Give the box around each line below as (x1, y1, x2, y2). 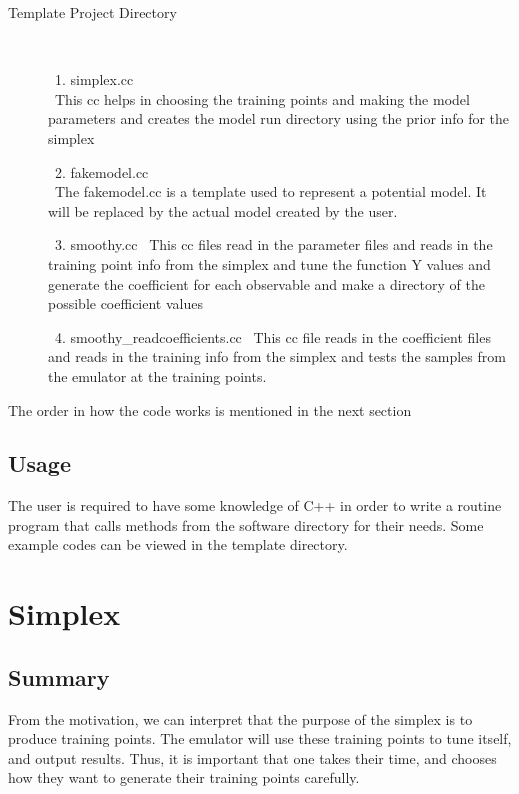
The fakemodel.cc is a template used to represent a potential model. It (54, 181, 487, 202)
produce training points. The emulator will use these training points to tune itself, (8, 728, 512, 749)
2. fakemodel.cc (54, 161, 149, 182)
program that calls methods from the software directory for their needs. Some (8, 514, 484, 535)
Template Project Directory (8, 2, 177, 22)
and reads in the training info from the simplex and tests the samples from (48, 346, 506, 367)
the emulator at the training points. (48, 365, 267, 386)
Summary (8, 661, 110, 692)
